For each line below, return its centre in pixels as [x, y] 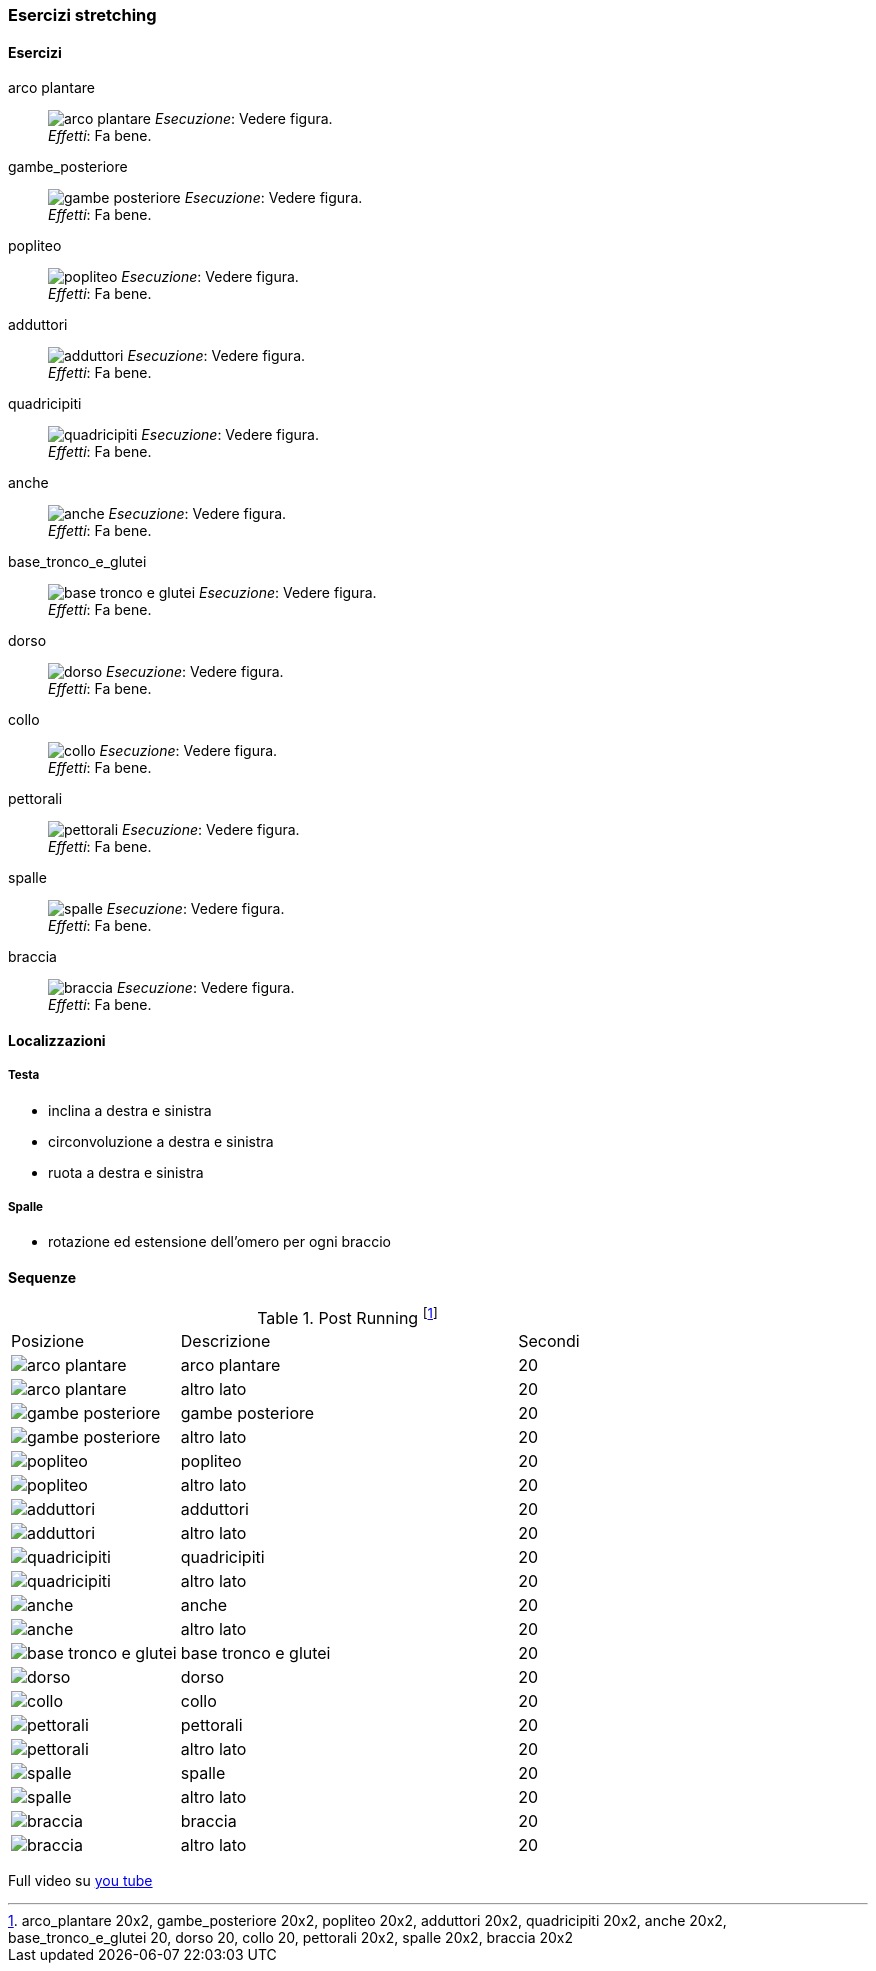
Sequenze [42, 1277]
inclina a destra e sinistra [130, 1110]
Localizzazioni [57, 1040]
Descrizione [225, 1340]
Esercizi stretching [82, 15]
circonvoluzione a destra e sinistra [161, 1141]
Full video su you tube [80, 1880]
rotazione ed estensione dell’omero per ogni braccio [219, 1242]
